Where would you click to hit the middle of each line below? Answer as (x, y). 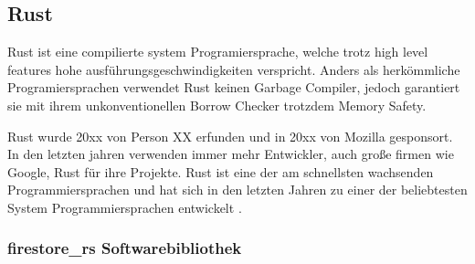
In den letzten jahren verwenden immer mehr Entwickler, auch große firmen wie (231, 154)
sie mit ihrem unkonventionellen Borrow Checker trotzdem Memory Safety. (217, 105)
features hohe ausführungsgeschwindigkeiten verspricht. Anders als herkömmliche (234, 69)
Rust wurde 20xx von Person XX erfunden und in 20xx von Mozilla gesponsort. (230, 136)
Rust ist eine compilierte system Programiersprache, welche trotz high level (218, 52)
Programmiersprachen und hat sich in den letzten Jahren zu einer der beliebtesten (237, 190)
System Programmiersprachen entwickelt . (125, 207)
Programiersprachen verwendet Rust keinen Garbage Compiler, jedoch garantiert (234, 87)
